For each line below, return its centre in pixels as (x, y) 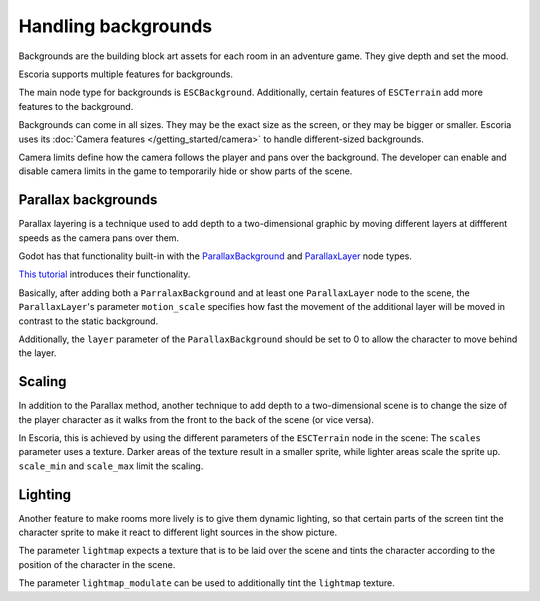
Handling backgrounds (115, 26)
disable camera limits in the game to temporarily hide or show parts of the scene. (185, 171)
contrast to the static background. (88, 321)
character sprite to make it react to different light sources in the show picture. (178, 532)
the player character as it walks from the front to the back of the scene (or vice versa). (196, 419)
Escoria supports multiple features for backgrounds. (126, 74)
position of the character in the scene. (97, 564)
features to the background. (76, 106)
